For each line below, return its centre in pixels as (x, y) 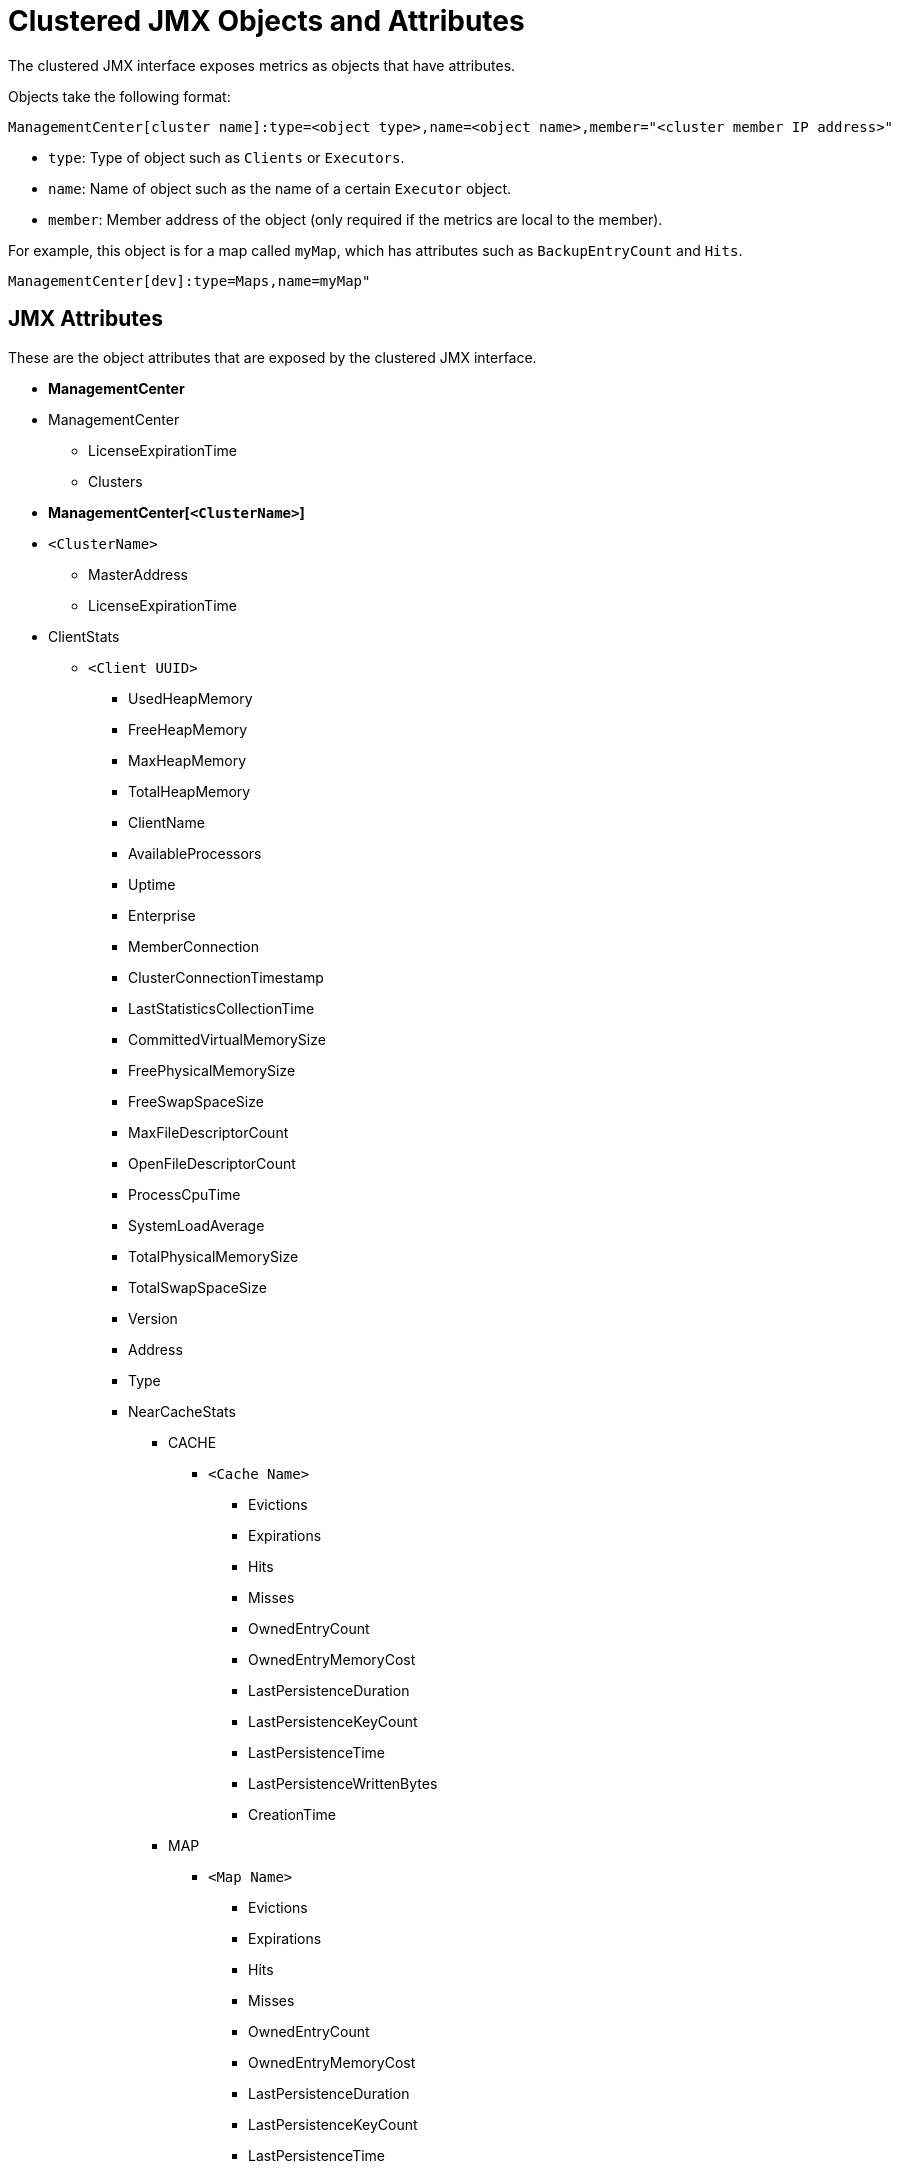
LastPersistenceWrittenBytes (343, 1783)
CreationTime (292, 1814)
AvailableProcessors (195, 853)
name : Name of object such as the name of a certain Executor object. (280, 188)
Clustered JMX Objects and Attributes (266, 21)
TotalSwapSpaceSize (197, 1287)
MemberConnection (194, 946)
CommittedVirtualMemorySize (227, 1039)
